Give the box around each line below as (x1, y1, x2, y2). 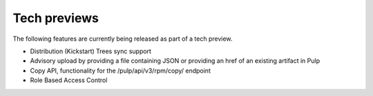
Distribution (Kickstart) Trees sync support (30, 47, 152, 55)
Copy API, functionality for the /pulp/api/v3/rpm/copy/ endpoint (30, 66, 211, 75)
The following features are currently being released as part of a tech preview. (12, 35, 233, 43)
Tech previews (12, 10, 99, 26)
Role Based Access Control (30, 76, 108, 84)
